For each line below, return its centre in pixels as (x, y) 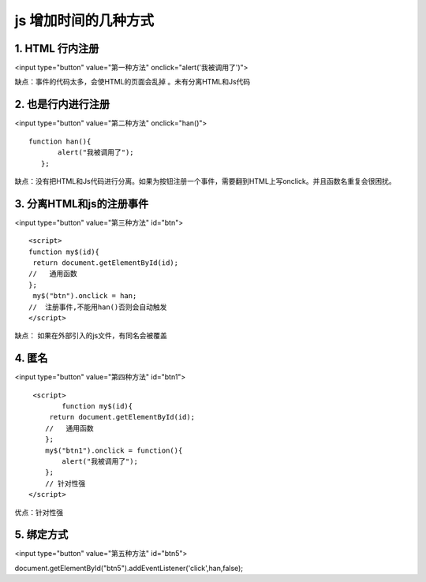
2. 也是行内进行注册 (62, 104)
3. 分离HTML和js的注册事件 (82, 204)
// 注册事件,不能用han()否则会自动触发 (98, 307)
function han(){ (60, 141)
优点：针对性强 (39, 512)
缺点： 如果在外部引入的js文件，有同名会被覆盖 (91, 336)
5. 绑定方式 (41, 535)
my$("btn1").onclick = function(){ (114, 450)
